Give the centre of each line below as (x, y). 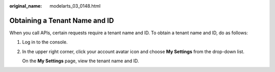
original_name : (26, 6)
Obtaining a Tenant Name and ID (62, 20)
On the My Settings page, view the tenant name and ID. (81, 61)
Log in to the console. (45, 42)
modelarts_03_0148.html (75, 6)
